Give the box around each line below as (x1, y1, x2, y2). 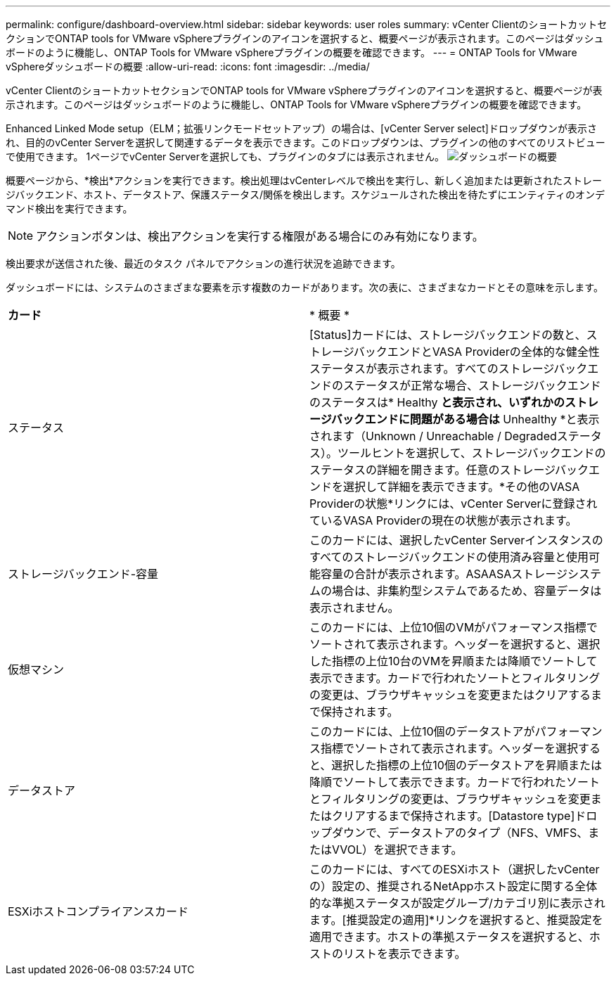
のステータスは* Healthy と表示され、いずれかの (309, 395, 565, 409)
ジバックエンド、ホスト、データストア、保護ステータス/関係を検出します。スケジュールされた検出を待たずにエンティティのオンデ (6, 188, 605, 200)
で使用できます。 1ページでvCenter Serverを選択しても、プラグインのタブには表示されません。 (6, 150, 444, 162)
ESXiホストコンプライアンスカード (8, 904, 189, 918)
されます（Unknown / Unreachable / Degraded (309, 429, 557, 443)
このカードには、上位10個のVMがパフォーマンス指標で (309, 620, 598, 634)
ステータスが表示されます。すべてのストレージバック (309, 361, 588, 376)
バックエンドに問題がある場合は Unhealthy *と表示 (331, 412, 600, 426)
